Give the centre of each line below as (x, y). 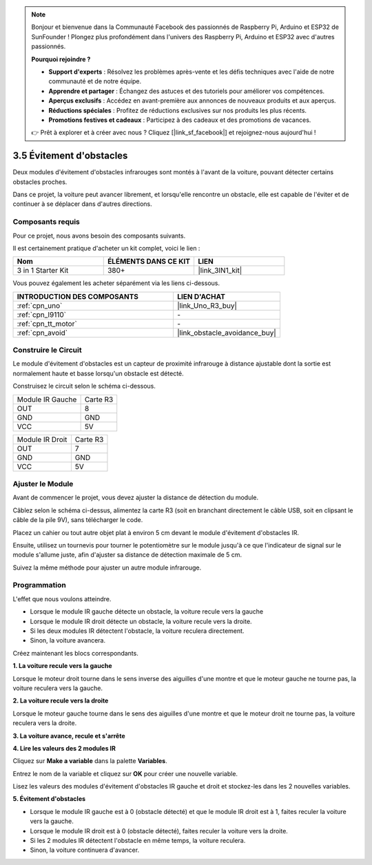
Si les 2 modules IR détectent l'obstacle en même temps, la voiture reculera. (138, 841)
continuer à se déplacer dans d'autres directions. (83, 204)
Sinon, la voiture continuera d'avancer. (85, 850)
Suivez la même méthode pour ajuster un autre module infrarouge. (107, 567)
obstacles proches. (40, 182)
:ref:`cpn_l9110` (42, 315)
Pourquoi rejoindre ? (61, 59)
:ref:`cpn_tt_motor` (47, 324)
